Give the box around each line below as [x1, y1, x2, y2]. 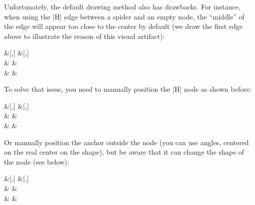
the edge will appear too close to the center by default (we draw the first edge [4, 21, 243, 31]
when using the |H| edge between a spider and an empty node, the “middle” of [4, 11, 244, 21]
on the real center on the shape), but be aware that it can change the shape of [4, 147, 244, 157]
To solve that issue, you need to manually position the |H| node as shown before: [4, 84, 251, 94]
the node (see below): [4, 156, 69, 167]
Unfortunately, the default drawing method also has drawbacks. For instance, [4, 1, 240, 11]
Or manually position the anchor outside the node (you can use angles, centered [4, 137, 249, 147]
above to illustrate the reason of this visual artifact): [4, 30, 165, 41]
